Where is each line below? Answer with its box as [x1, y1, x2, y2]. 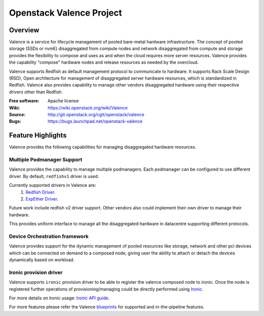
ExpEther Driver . [25, 196, 59, 202]
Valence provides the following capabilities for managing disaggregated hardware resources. [9, 144, 197, 150]
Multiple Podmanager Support [9, 157, 83, 163]
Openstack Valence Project [9, 7, 122, 18]
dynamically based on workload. [9, 257, 75, 263]
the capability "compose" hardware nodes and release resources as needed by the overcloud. [9, 59, 199, 66]
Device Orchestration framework [9, 233, 89, 240]
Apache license [47, 98, 79, 104]
